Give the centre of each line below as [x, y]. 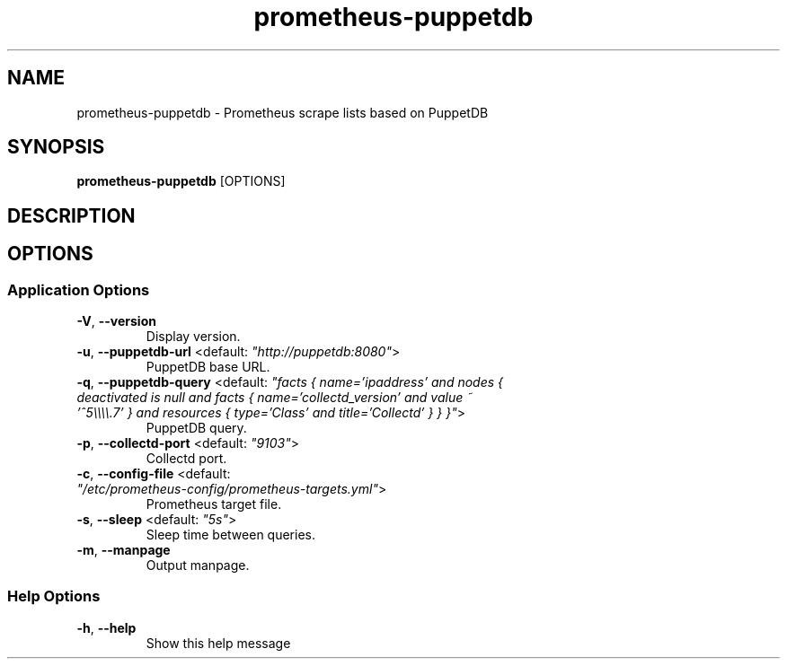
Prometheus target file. [214, 504]
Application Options [79, 289]
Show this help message [218, 643]
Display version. [193, 337]
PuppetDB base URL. [208, 367]
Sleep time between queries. [230, 535]
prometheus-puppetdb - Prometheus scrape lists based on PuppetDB [283, 112]
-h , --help [106, 627]
